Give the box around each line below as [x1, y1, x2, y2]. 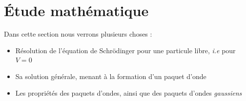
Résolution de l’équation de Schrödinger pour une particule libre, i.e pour [15, 45, 236, 55]
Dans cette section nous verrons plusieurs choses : [4, 29, 152, 39]
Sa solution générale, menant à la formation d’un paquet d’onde [15, 71, 206, 81]
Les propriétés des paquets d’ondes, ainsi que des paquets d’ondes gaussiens [15, 87, 242, 98]
